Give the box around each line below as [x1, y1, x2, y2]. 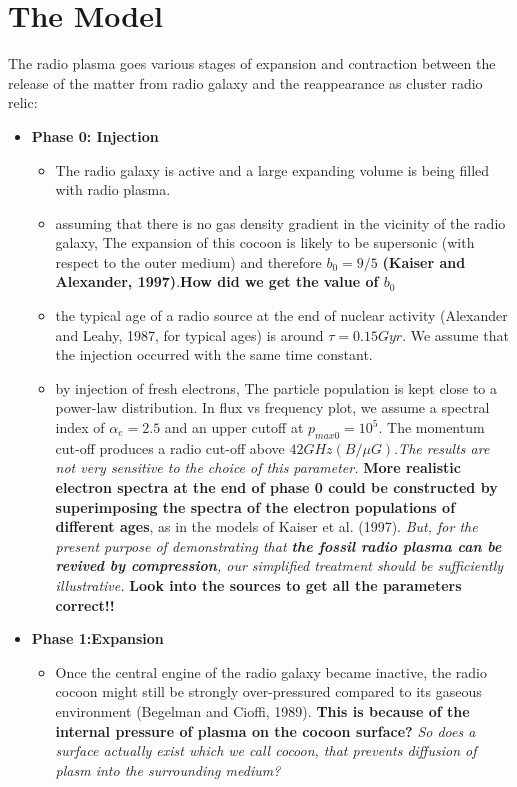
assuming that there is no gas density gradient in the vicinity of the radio [55, 212, 506, 233]
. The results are [394, 437, 490, 458]
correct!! [55, 594, 115, 615]
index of [55, 417, 105, 438]
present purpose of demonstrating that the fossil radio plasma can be [55, 535, 502, 556]
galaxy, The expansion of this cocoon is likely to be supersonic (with [55, 232, 475, 253]
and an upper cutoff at [164, 417, 304, 438]
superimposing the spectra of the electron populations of [55, 496, 456, 517]
